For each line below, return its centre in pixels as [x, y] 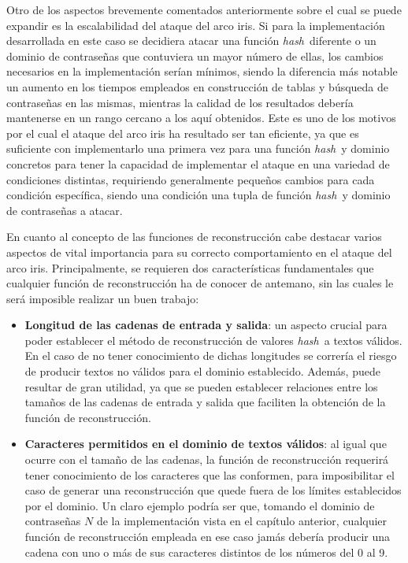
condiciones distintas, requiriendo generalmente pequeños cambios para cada [191, 179]
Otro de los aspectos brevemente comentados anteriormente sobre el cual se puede [204, 9]
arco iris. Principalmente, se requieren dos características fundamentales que [190, 267]
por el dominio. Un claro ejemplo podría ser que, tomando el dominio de [200, 505]
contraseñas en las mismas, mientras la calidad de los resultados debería [180, 102]
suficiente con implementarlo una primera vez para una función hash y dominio [198, 148]
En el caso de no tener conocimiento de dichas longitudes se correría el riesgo [211, 356]
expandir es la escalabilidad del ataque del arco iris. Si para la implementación [196, 25]
